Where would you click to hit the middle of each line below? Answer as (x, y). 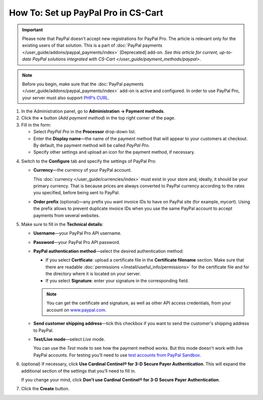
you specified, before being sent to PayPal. (76, 193)
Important (33, 30)
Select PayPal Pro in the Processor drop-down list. (85, 132)
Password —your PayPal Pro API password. (77, 242)
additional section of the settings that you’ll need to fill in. (79, 371)
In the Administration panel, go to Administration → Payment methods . (93, 111)
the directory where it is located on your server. (93, 274)
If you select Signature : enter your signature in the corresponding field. (117, 280)
